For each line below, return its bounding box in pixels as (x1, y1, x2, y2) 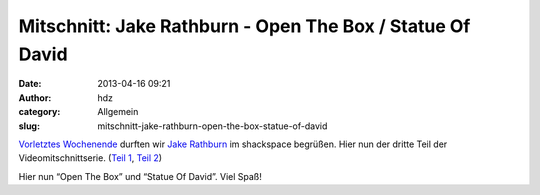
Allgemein (97, 106, 139, 118)
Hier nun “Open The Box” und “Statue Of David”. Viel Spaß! (18, 170, 262, 182)
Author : (18, 91, 52, 104)
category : (18, 106, 61, 118)
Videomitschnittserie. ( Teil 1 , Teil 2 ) (18, 152, 163, 164)
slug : (18, 120, 40, 132)
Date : (18, 78, 42, 90)
